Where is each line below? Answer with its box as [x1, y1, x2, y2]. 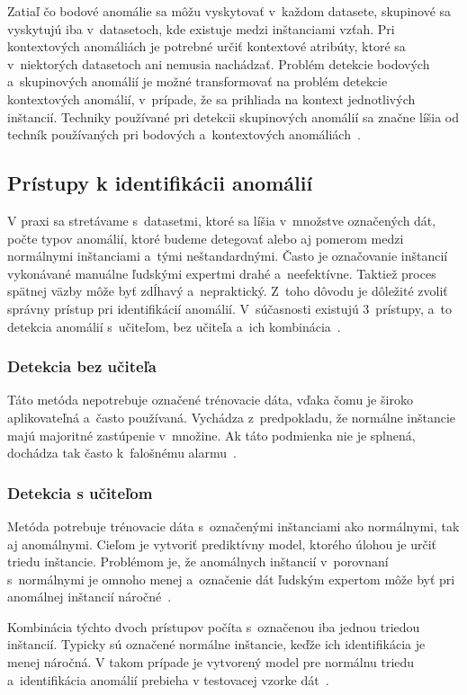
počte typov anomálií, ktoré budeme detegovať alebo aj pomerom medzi [7, 228, 404, 247]
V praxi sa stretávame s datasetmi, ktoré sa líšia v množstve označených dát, [7, 210, 436, 229]
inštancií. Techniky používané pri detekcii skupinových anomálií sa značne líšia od [7, 107, 460, 126]
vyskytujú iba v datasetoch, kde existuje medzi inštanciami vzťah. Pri [7, 19, 395, 38]
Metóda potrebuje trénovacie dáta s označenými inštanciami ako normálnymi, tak [7, 516, 460, 535]
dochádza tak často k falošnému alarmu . [7, 443, 237, 462]
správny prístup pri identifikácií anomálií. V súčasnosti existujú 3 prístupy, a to [7, 298, 452, 317]
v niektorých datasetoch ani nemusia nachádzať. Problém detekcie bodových [7, 54, 430, 73]
